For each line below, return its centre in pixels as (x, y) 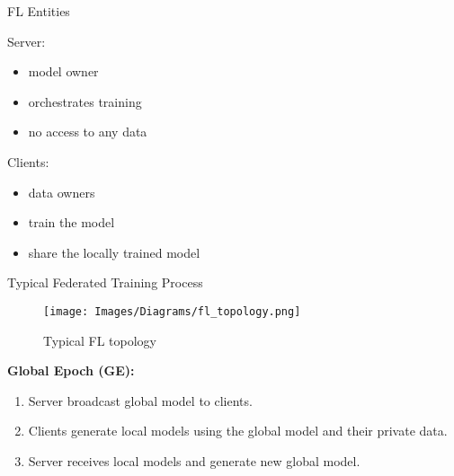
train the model (71, 222)
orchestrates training (85, 101)
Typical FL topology (100, 340)
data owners (62, 192)
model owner (63, 71)
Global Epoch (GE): (71, 370)
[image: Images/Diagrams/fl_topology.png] (172, 311)
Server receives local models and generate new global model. (194, 460)
